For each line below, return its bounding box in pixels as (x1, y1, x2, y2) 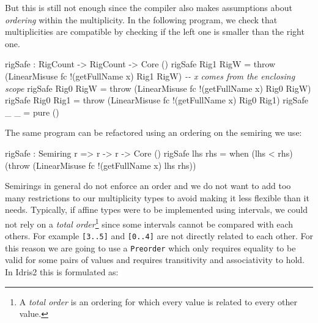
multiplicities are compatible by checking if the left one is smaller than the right (5, 25, 305, 38)
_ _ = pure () (5, 105, 59, 118)
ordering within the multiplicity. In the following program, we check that (5, 13, 278, 26)
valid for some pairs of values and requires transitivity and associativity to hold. (5, 253, 305, 266)
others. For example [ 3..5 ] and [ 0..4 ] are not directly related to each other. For (5, 229, 314, 242)
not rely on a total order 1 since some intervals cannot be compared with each (5, 215, 294, 230)
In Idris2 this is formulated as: (5, 265, 119, 278)
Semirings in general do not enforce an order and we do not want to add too (5, 179, 291, 192)
